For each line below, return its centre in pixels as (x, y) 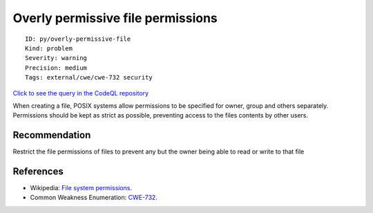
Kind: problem (49, 48)
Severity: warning (56, 58)
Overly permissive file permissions (115, 18)
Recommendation (52, 135)
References (38, 172)
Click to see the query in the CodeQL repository (80, 93)
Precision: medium (56, 68)
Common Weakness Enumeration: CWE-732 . (94, 198)
